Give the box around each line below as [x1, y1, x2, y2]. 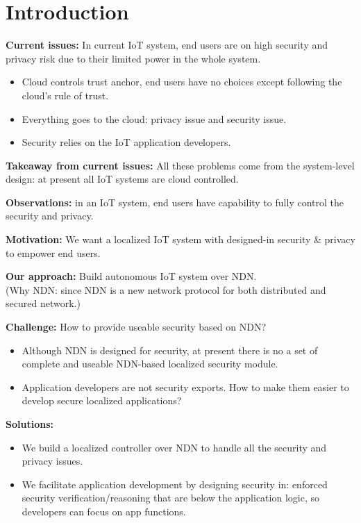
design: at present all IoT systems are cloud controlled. [6, 172, 239, 186]
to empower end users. [6, 245, 101, 260]
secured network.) [6, 296, 81, 310]
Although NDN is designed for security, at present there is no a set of [22, 342, 318, 357]
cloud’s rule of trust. [22, 88, 109, 102]
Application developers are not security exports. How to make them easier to [22, 379, 349, 394]
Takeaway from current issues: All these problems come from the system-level [6, 158, 355, 172]
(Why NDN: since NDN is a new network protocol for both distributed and [6, 282, 326, 297]
